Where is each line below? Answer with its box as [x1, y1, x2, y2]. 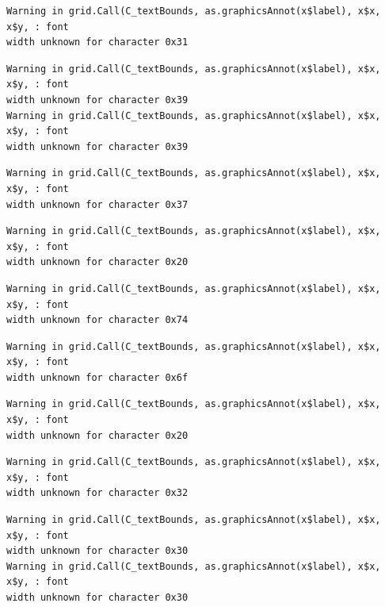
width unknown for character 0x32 [6, 487, 189, 499]
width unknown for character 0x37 [6, 198, 189, 210]
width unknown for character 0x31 [6, 36, 189, 48]
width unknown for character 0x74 [6, 314, 189, 326]
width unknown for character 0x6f [6, 371, 189, 383]
